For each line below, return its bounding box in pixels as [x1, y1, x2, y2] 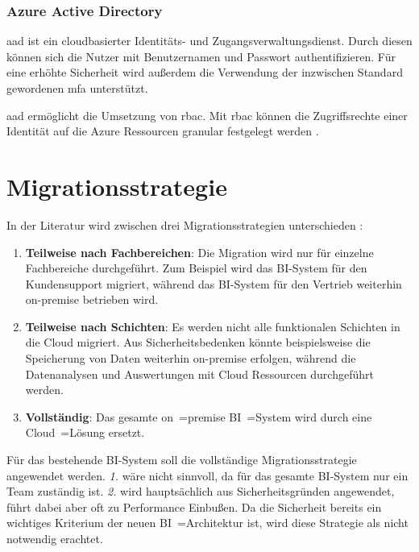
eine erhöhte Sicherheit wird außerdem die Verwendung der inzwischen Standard [6, 64, 403, 81]
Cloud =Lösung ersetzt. [25, 424, 145, 441]
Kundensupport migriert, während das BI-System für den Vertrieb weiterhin [25, 275, 402, 292]
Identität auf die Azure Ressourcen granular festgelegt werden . [6, 122, 319, 139]
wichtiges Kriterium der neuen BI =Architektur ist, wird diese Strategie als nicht [6, 514, 409, 531]
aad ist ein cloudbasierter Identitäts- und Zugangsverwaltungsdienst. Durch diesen [6, 32, 413, 49]
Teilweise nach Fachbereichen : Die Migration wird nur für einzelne [25, 243, 374, 260]
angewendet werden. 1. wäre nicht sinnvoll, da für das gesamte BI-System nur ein [6, 467, 409, 484]
